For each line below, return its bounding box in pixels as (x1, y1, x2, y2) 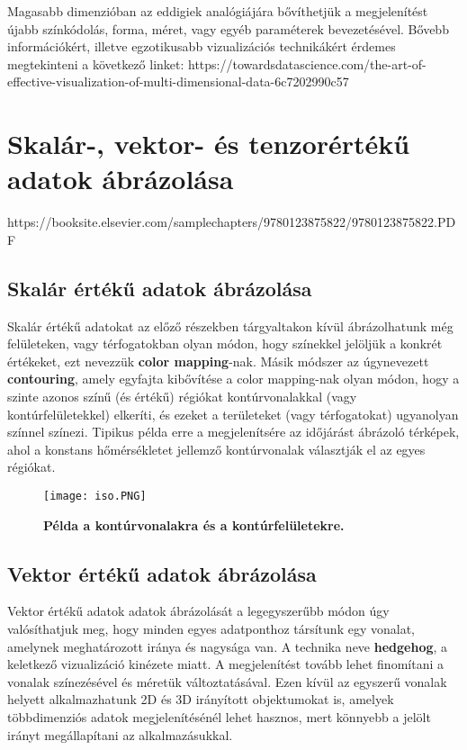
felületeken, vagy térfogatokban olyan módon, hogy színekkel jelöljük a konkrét (7, 334, 443, 353)
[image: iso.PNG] (43, 490, 147, 503)
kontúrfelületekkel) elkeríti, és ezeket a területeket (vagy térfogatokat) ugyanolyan (7, 404, 459, 423)
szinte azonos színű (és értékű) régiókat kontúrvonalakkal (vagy (7, 387, 357, 406)
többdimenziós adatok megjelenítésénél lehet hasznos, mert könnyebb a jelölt (7, 708, 431, 727)
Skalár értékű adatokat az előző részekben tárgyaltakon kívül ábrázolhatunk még (7, 316, 454, 335)
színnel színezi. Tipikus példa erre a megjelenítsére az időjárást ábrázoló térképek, (7, 422, 460, 441)
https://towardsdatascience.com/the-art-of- (188, 54, 427, 73)
